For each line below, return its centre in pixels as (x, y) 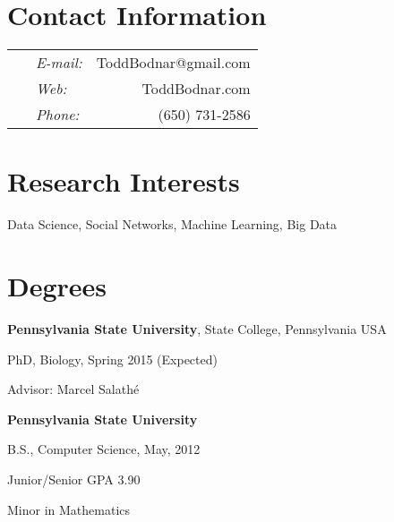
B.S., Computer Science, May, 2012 (104, 449)
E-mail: (59, 63)
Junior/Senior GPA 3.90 (74, 479)
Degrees (57, 286)
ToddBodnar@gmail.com (173, 63)
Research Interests (124, 181)
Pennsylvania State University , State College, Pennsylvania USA (197, 328)
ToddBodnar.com (196, 89)
